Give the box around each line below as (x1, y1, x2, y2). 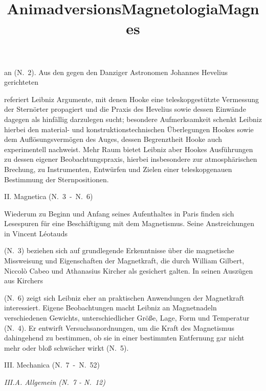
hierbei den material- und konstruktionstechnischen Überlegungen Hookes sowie (4, 124, 254, 134)
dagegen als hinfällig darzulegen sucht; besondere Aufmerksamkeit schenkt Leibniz (4, 113, 262, 124)
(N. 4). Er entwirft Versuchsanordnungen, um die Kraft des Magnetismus (4, 322, 234, 333)
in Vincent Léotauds (4, 228, 68, 238)
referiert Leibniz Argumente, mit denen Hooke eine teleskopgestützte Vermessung (4, 93, 259, 104)
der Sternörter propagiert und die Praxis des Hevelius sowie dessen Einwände (4, 104, 246, 114)
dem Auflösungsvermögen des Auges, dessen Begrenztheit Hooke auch (4, 134, 223, 144)
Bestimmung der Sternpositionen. (4, 174, 109, 184)
